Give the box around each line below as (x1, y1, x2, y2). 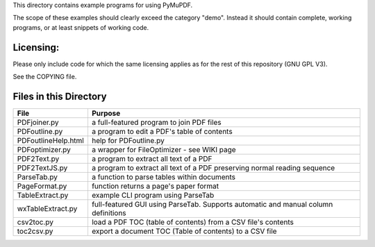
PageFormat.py (17, 181, 67, 191)
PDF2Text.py (17, 153, 60, 163)
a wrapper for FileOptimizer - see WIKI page (91, 144, 236, 154)
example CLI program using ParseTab (91, 190, 215, 200)
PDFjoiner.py (17, 117, 59, 127)
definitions (91, 208, 126, 218)
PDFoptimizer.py (17, 144, 71, 154)
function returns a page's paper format (91, 181, 219, 191)
